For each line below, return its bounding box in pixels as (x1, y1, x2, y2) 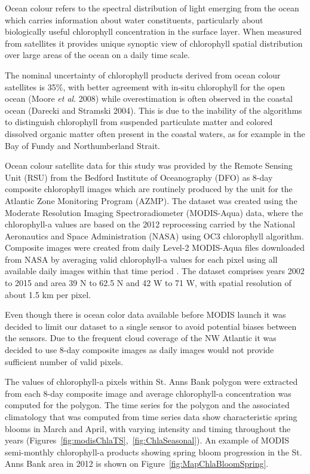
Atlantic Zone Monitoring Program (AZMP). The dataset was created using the (5, 194, 297, 206)
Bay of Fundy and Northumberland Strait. (5, 139, 160, 151)
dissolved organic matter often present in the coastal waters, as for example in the (5, 127, 305, 139)
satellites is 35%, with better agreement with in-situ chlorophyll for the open (5, 80, 286, 93)
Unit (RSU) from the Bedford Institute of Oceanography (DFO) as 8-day (5, 171, 273, 183)
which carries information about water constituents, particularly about (5, 13, 263, 26)
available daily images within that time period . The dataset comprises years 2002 (5, 265, 305, 277)
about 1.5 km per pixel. (5, 288, 91, 300)
